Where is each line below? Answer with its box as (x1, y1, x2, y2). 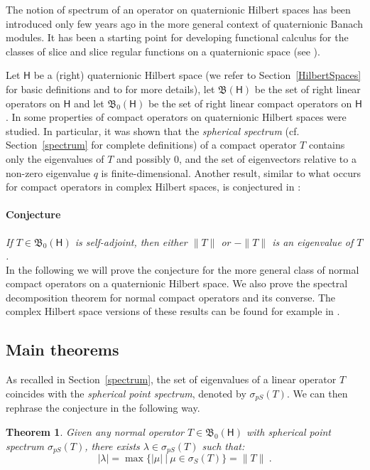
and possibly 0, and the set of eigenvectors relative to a (116, 151, 357, 166)
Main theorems (6, 338, 119, 360)
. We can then (286, 385, 348, 400)
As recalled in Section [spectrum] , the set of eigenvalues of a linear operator (6, 372, 337, 387)
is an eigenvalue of (272, 234, 354, 249)
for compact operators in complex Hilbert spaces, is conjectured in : (6, 179, 301, 194)
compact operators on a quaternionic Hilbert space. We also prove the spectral (6, 276, 348, 291)
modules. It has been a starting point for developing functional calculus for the (6, 30, 349, 45)
